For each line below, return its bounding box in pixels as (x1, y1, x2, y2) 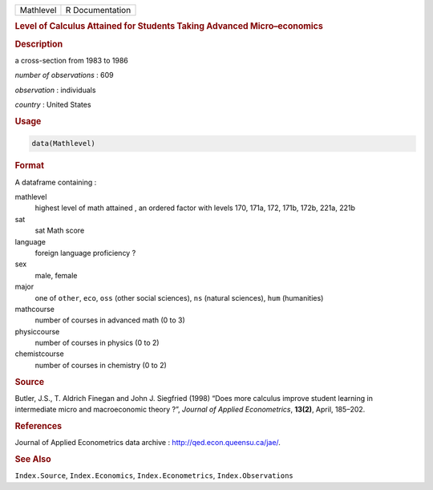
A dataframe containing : (14, 177, 97, 187)
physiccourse (14, 326, 60, 336)
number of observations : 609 (14, 71, 114, 80)
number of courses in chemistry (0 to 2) (34, 360, 168, 370)
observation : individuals (14, 85, 96, 95)
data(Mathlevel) (31, 139, 96, 148)
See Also (14, 454, 51, 465)
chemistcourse (14, 349, 64, 358)
